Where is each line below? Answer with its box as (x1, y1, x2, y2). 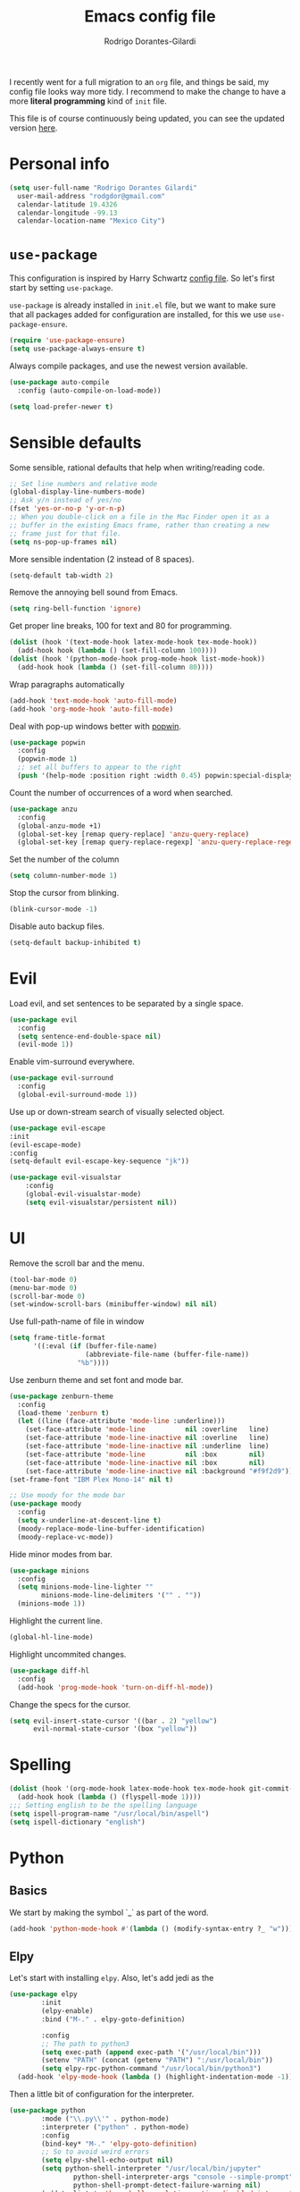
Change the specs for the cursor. (9, 1699, 131, 1709)
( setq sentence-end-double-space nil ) (17, 1032, 162, 1041)
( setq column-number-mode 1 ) (9, 872, 118, 881)
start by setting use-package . (9, 282, 113, 293)
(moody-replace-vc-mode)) (17, 1532, 114, 1541)
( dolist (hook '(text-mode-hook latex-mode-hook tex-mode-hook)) (9, 637, 257, 647)
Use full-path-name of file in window (9, 1316, 145, 1327)
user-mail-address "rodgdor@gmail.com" (17, 191, 166, 200)
